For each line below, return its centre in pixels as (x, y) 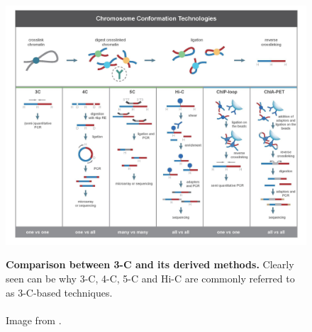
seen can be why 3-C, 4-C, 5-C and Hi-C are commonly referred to (150, 279)
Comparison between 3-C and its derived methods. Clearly (150, 264)
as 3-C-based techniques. (59, 292)
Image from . (34, 320)
